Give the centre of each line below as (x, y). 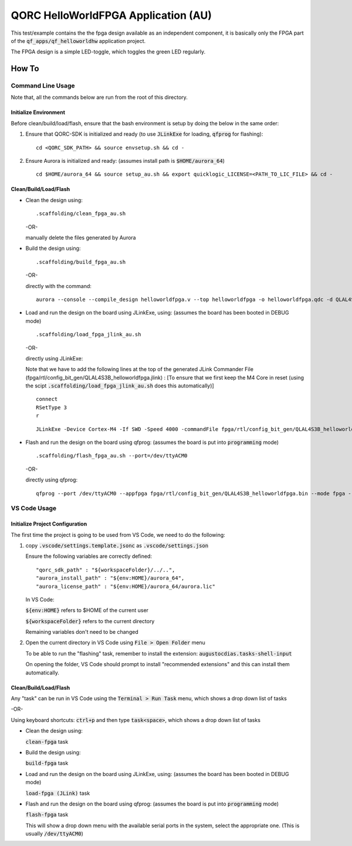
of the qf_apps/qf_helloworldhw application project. (78, 41)
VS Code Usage (34, 509)
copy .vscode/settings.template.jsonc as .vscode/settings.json (117, 545)
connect (47, 399)
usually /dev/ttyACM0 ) (54, 834)
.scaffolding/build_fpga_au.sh (81, 262)
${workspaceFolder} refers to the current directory (90, 621)
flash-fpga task (47, 815)
